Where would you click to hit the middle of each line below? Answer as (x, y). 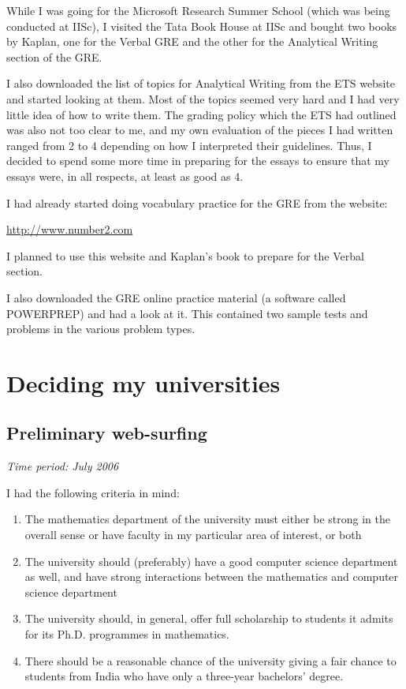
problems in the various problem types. (101, 329)
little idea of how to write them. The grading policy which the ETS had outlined (201, 114)
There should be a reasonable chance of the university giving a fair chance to (210, 660)
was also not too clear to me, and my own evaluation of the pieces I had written (200, 130)
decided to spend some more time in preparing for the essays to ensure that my (198, 161)
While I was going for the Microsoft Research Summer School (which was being (198, 10)
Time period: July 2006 (63, 466)
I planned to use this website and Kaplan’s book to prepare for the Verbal (185, 255)
